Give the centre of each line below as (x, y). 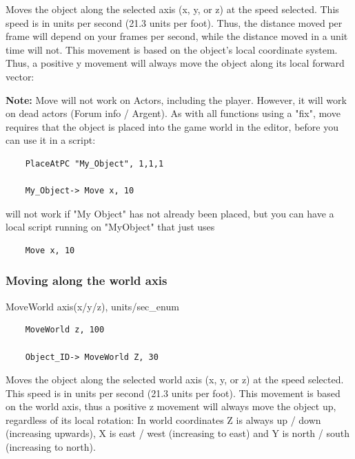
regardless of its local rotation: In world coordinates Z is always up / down (163, 419)
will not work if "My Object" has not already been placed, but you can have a (170, 213)
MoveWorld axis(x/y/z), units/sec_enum (92, 306)
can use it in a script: (51, 140)
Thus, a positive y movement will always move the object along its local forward (175, 63)
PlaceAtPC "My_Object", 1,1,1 (94, 163)
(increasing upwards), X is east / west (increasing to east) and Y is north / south (177, 433)
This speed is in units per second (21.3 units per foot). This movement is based (173, 393)
